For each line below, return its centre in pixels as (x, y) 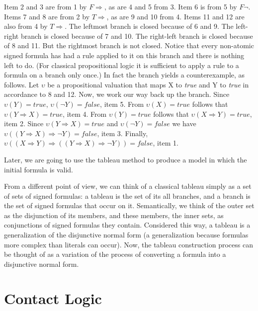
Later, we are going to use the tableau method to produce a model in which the (126, 159)
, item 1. (166, 143)
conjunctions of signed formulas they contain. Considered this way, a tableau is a (127, 225)
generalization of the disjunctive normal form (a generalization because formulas (126, 235)
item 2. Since (24, 123)
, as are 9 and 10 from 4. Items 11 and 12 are (175, 16)
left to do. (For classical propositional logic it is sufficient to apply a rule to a (122, 65)
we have (184, 123)
